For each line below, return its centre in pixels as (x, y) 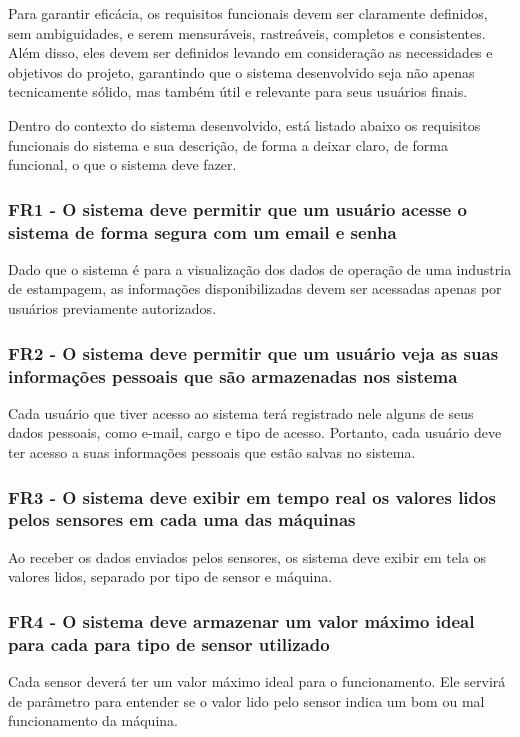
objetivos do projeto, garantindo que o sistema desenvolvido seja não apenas (241, 71)
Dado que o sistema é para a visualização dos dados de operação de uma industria (260, 268)
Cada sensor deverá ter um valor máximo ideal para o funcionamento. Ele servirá (257, 681)
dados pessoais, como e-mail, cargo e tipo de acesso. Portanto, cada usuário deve (255, 432)
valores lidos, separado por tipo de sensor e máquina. (170, 576)
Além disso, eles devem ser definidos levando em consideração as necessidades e (250, 52)
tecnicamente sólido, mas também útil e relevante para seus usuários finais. (238, 91)
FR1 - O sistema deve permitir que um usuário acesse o (237, 208)
